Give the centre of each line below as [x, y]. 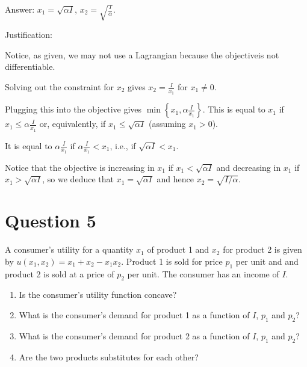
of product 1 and [178, 249]
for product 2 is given [262, 249]
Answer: [20, 9]
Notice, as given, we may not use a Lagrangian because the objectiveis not [142, 54]
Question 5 [51, 221]
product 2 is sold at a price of [60, 273]
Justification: [29, 35]
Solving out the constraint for [60, 87]
